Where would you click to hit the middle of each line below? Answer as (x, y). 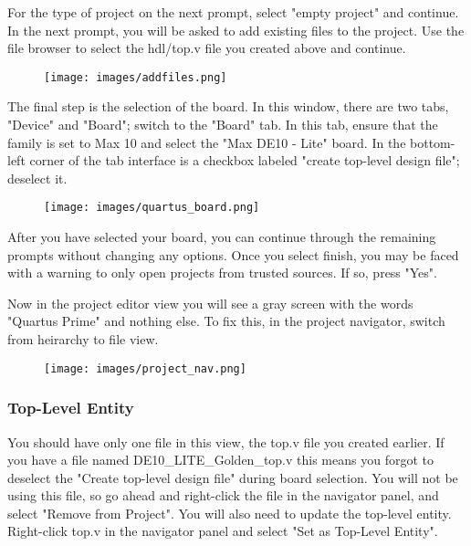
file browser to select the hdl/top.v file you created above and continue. (207, 48)
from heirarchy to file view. (83, 339)
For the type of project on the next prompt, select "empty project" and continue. (233, 12)
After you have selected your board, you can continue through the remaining (222, 237)
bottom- (433, 142)
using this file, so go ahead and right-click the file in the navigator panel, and (223, 495)
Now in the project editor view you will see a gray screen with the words (210, 303)
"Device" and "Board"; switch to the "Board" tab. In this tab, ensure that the (223, 125)
